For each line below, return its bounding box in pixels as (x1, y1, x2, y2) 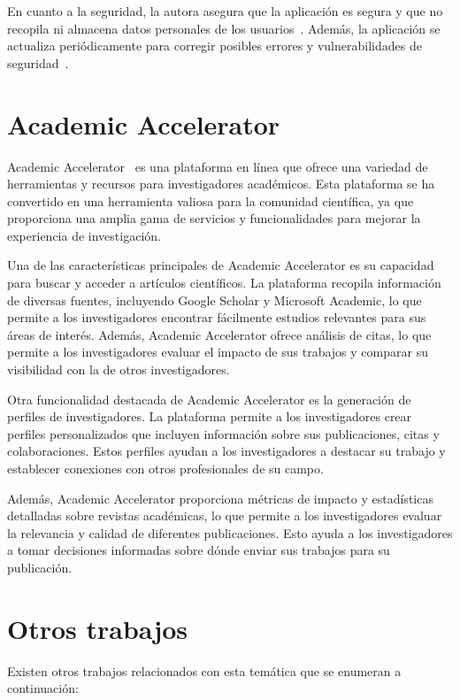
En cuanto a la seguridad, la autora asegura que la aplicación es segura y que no (7, 2, 443, 19)
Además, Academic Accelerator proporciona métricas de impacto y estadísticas (7, 488, 433, 507)
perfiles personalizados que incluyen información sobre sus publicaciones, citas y (7, 424, 440, 442)
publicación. (7, 558, 73, 576)
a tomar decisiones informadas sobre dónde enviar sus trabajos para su (7, 541, 390, 559)
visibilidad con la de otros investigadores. (7, 360, 230, 379)
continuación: (7, 679, 79, 697)
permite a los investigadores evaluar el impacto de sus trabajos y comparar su (7, 342, 428, 361)
